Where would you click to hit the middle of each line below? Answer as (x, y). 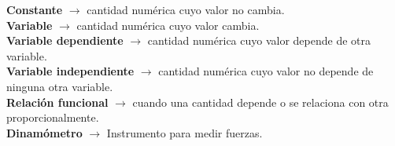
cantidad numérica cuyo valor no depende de (266, 71)
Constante (35, 9)
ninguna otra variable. (60, 86)
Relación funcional (57, 102)
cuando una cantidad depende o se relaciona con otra (260, 102)
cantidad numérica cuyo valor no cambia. (186, 9)
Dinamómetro (44, 132)
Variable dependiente (65, 40)
